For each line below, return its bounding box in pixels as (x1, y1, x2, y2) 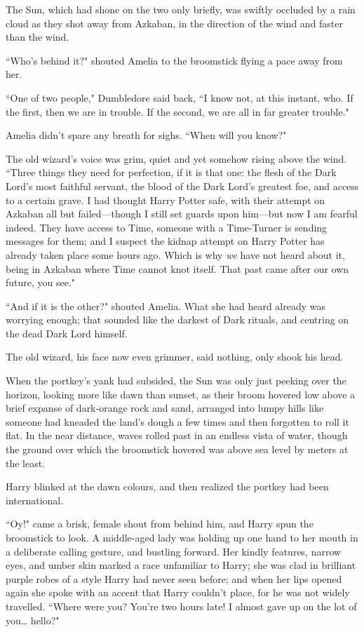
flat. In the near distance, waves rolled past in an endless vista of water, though (6, 428, 348, 443)
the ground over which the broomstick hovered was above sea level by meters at (6, 442, 349, 457)
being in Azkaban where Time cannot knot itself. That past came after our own (6, 261, 349, 276)
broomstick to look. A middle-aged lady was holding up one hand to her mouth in (6, 530, 358, 544)
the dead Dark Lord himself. (6, 325, 128, 340)
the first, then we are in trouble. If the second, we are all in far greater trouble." (6, 104, 349, 119)
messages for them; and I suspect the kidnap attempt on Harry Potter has (6, 234, 325, 248)
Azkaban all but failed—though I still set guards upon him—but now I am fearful (6, 206, 358, 221)
